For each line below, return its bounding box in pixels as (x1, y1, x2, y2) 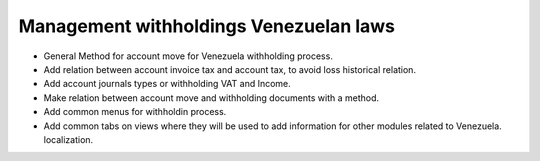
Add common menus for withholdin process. (43, 106, 227, 118)
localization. (43, 133, 94, 145)
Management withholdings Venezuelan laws (18, 15, 395, 37)
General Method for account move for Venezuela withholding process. (43, 50, 334, 62)
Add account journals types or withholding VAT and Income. (43, 78, 292, 90)
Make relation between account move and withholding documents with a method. (43, 91, 380, 104)
